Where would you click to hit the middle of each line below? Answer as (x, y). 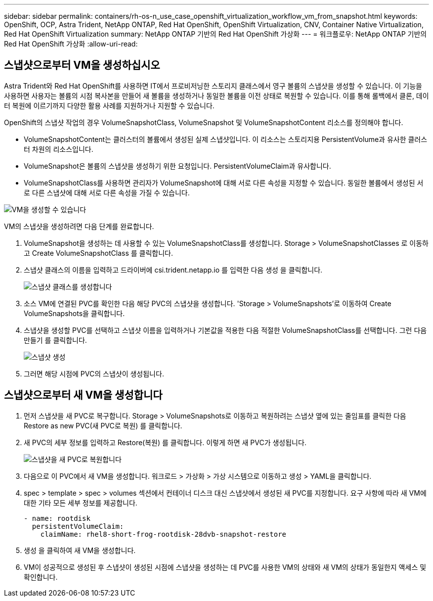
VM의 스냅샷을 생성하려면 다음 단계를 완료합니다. (79, 226)
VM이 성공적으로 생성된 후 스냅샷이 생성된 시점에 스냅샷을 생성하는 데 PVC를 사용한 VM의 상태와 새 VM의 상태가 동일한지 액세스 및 (225, 567)
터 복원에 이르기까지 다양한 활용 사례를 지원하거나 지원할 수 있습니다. (109, 105)
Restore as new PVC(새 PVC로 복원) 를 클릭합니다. (103, 425)
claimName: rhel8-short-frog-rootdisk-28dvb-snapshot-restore (163, 534)
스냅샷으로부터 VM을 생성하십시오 (82, 65)
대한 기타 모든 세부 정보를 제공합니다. (81, 503)
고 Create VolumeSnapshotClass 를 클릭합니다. (98, 253)
